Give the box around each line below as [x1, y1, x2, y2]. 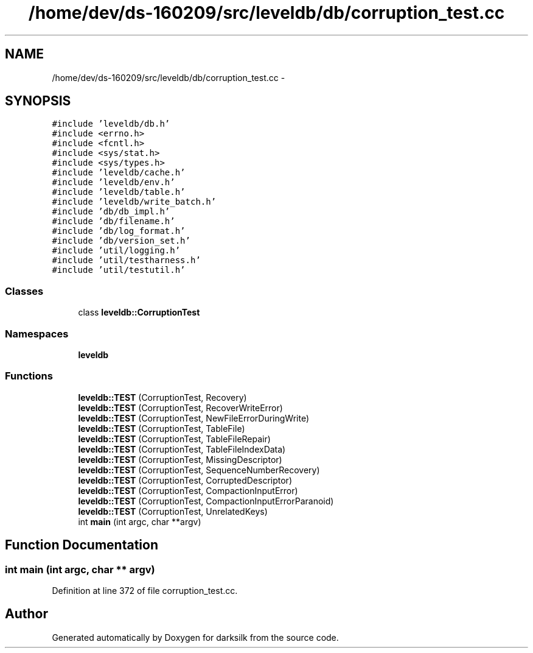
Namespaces [5, 327, 69, 340]
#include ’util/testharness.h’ [52, 255, 201, 266]
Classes [5, 284, 44, 297]
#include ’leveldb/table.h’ [52, 187, 186, 197]
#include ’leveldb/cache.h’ [52, 168, 186, 178]
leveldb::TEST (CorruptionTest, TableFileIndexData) [78, 443, 286, 454]
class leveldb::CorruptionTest [78, 307, 200, 318]
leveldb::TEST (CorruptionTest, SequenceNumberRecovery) [78, 464, 320, 475]
